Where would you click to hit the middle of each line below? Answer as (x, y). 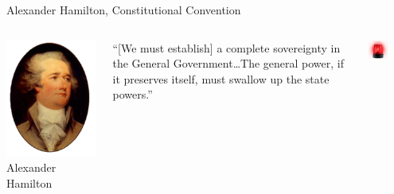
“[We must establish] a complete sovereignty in (226, 47)
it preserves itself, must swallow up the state (221, 78)
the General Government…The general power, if (228, 63)
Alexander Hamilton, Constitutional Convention (124, 10)
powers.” (133, 94)
